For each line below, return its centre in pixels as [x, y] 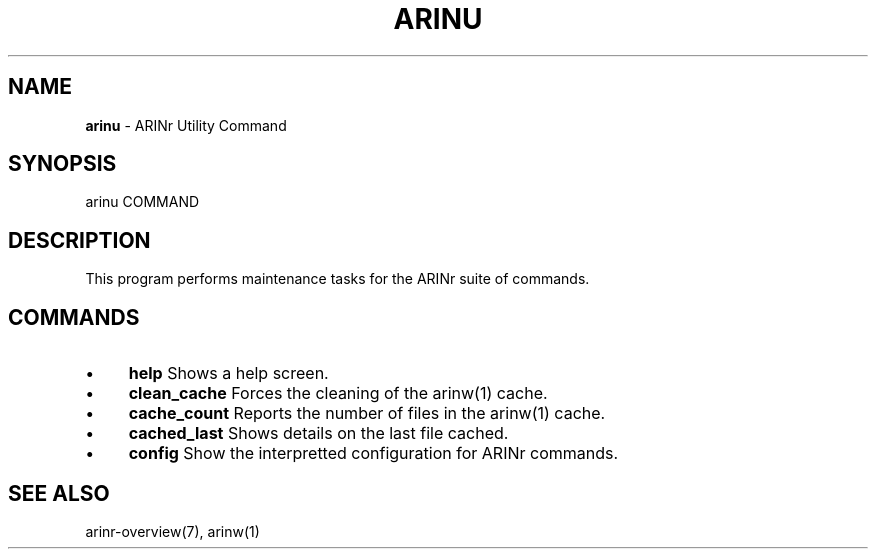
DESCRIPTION [79, 240]
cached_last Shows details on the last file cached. [318, 433]
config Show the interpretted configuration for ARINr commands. [373, 453]
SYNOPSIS [62, 164]
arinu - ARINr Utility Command [186, 125]
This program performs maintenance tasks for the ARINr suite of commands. [337, 279]
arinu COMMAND [142, 202]
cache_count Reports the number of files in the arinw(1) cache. [367, 413]
